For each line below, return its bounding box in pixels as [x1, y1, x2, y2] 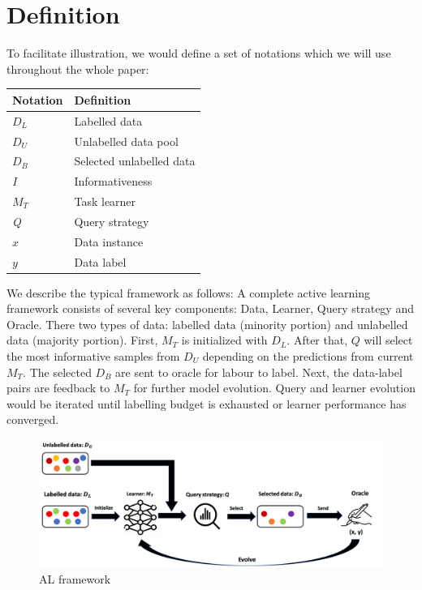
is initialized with [181, 331, 268, 348]
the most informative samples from [6, 348, 180, 365]
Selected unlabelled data [74, 152, 196, 169]
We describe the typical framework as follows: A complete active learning [6, 284, 370, 301]
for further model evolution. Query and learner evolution [133, 379, 416, 396]
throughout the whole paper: [6, 60, 149, 77]
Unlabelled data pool [74, 132, 179, 149]
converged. [6, 411, 59, 428]
